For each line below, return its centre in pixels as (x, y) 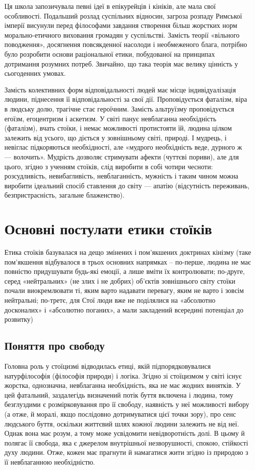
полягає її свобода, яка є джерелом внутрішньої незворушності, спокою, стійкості (126, 442)
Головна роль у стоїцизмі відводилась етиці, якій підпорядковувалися (108, 366)
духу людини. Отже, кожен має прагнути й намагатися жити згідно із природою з (126, 452)
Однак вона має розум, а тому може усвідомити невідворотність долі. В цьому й (125, 433)
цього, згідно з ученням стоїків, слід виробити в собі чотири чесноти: (109, 166)
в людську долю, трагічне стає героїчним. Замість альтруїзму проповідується (119, 108)
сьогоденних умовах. (35, 73)
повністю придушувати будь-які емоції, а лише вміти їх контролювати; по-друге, (125, 271)
